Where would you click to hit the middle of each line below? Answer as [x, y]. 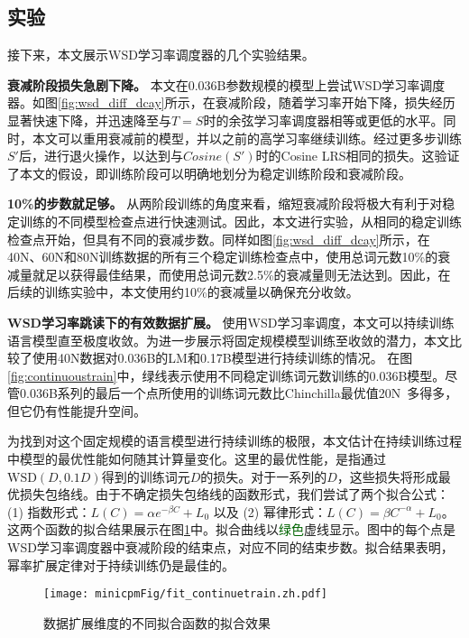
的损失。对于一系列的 [264, 476]
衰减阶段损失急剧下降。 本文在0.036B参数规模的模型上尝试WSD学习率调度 [226, 84]
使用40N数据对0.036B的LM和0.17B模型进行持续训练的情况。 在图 [222, 358]
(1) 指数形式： [49, 511]
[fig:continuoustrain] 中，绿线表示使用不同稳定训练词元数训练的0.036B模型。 [226, 375]
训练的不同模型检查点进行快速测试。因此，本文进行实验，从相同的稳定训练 [240, 221]
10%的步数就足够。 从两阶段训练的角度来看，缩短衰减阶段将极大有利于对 [225, 203]
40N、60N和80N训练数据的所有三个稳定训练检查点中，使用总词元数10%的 [223, 257]
